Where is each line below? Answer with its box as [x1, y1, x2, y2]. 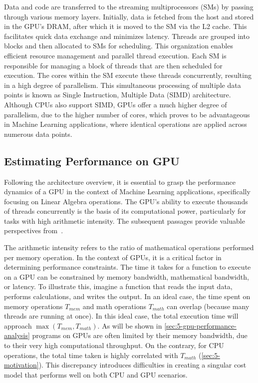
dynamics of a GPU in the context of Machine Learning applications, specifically [4, 186, 251, 197]
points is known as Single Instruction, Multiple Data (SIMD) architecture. [4, 89, 231, 100]
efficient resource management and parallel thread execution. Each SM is [4, 50, 227, 60]
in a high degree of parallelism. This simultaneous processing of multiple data [4, 79, 241, 90]
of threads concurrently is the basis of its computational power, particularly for [4, 206, 246, 216]
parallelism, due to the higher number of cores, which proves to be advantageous [4, 109, 250, 119]
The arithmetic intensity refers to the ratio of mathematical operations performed [4, 242, 254, 253]
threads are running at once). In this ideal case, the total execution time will [4, 311, 239, 321]
